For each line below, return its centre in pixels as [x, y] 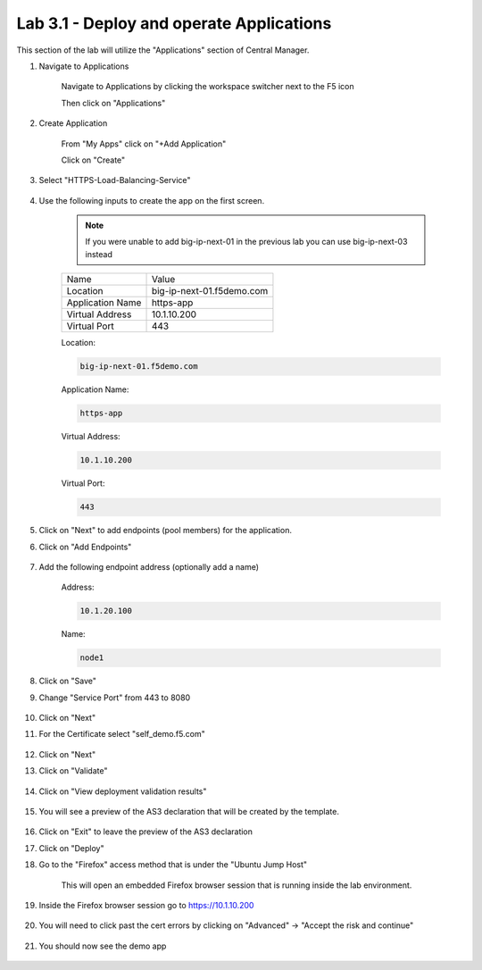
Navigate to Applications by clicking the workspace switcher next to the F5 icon [208, 87]
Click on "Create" [93, 160]
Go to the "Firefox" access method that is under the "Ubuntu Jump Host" [173, 865]
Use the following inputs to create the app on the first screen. [152, 200]
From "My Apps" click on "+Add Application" [144, 144]
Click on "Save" [68, 681]
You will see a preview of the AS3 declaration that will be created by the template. [189, 811]
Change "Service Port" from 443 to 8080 [115, 698]
